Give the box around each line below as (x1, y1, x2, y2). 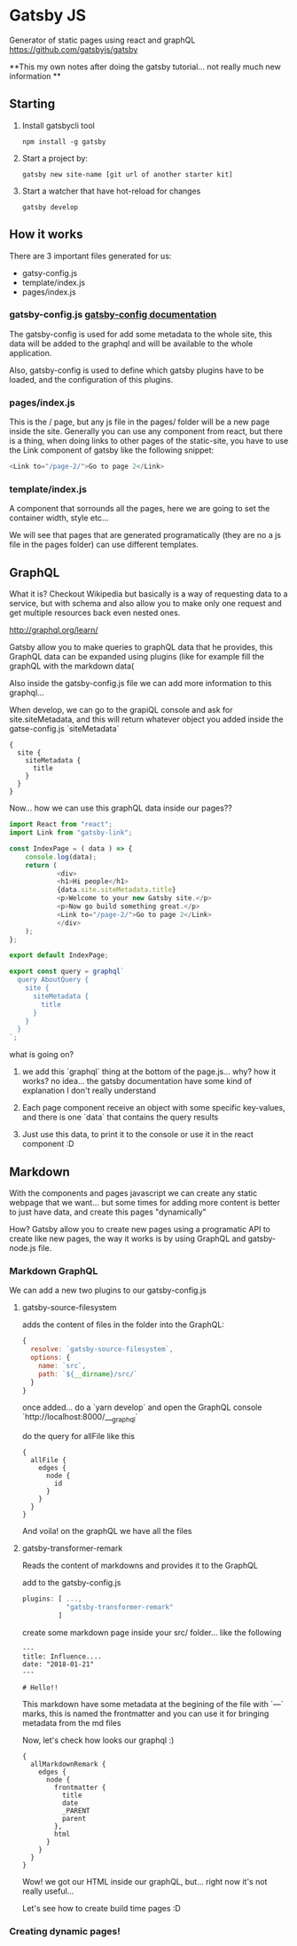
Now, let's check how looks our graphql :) (21, 1735, 175, 1745)
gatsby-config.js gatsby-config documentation (9, 308, 217, 320)
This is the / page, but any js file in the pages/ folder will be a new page (9, 416, 270, 427)
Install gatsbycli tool (21, 120, 95, 131)
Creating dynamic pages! (9, 1925, 121, 1937)
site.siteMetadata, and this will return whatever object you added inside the (9, 714, 284, 724)
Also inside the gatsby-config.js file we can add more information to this (9, 678, 272, 689)
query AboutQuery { (17, 976, 90, 985)
